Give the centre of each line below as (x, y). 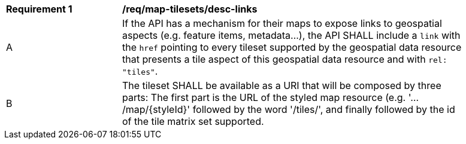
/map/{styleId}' (156, 109)
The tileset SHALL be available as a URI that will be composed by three (282, 85)
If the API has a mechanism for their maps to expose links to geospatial (282, 23)
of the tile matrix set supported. (193, 121)
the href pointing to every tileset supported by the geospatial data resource (292, 47)
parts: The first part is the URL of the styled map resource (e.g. (264, 97)
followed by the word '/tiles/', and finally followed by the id (324, 109)
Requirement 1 (39, 9)
